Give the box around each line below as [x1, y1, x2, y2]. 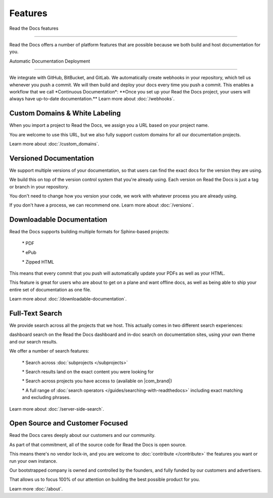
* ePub [22, 250, 36, 256]
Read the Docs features [9, 25, 59, 31]
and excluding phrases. [22, 394, 71, 401]
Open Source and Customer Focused [9, 419, 128, 428]
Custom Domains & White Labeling [9, 109, 121, 118]
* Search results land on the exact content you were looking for [22, 369, 154, 375]
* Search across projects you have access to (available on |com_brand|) [22, 378, 172, 384]
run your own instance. [9, 458, 58, 464]
